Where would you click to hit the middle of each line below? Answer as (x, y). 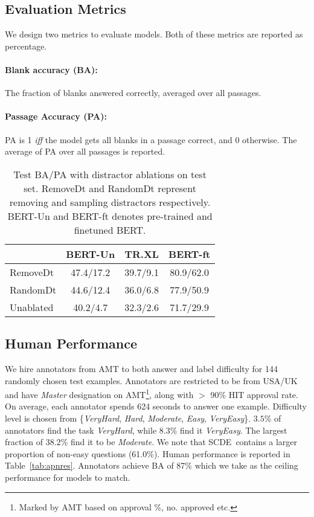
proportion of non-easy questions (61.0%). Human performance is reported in (148, 453)
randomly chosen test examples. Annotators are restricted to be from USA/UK (151, 380)
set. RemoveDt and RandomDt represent (110, 188)
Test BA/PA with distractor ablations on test (110, 174)
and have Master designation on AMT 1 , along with (99, 393)
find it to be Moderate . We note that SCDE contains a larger (184, 442)
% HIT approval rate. (258, 394)
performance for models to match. (68, 477)
